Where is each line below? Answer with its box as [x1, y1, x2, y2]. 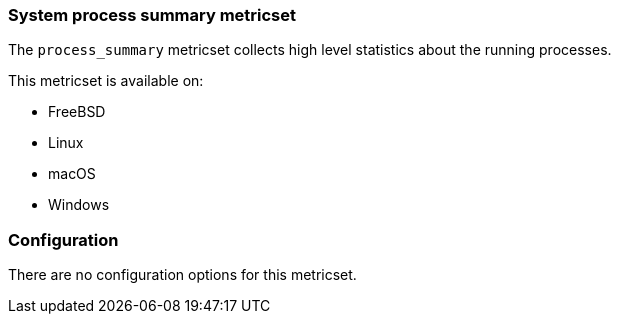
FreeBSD [48, 103, 106, 121]
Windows [48, 196, 110, 214]
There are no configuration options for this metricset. [8, 266, 357, 284]
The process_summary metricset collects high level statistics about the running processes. [8, 41, 612, 59]
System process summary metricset [8, 5, 296, 25]
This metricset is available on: [8, 72, 204, 90]
